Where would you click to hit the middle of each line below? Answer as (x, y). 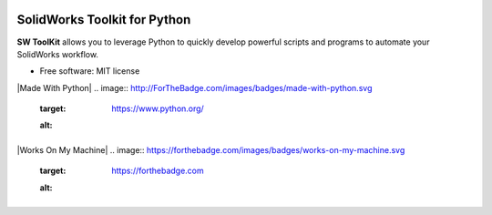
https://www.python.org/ (158, 108)
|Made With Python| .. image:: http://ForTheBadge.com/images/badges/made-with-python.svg (195, 87)
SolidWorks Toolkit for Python (104, 20)
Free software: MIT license (90, 71)
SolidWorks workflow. (58, 54)
